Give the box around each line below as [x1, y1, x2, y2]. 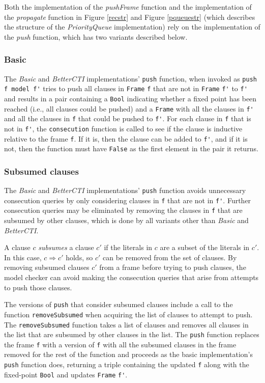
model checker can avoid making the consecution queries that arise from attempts [4, 272, 259, 282]
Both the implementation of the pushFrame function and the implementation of [4, 2, 252, 12]
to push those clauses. [4, 282, 72, 292]
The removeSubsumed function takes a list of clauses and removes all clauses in [4, 319, 249, 330]
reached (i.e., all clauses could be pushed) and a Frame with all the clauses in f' [4, 103, 254, 114]
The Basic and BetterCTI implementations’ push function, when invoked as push [4, 73, 257, 84]
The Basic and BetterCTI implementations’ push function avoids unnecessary [4, 185, 246, 196]
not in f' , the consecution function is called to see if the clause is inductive [4, 123, 243, 133]
